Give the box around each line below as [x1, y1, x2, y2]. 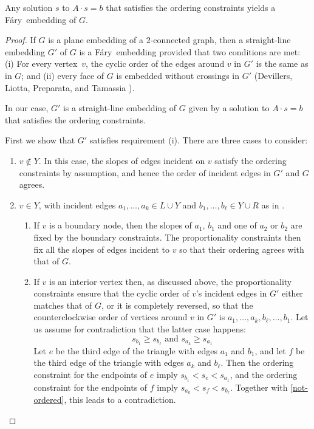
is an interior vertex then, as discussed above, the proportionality [49, 275, 292, 287]
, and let [254, 344, 286, 357]
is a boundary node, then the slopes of [49, 219, 192, 232]
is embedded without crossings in [116, 69, 240, 81]
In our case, [5, 101, 49, 114]
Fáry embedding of [5, 13, 77, 26]
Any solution [5, 1, 53, 13]
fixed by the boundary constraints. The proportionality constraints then [33, 230, 301, 243]
